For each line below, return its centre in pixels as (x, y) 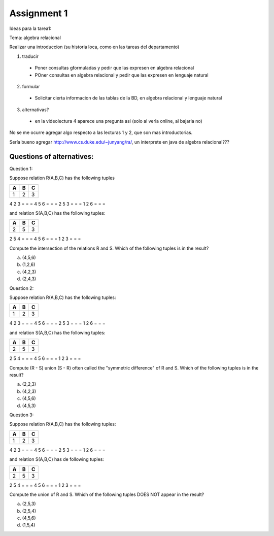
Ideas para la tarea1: (30, 28)
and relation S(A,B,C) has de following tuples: (57, 459)
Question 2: (22, 288)
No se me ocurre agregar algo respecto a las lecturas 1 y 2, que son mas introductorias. (101, 132)
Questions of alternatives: (52, 157)
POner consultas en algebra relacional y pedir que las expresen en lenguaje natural (122, 75)
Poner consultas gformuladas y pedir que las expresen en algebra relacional (114, 68)
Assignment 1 (39, 13)
